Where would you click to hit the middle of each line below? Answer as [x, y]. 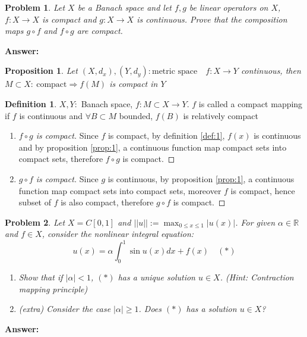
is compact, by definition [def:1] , [166, 135]
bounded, [136, 115]
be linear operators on [229, 7]
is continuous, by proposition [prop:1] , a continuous [201, 178]
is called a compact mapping [251, 103]
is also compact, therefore [107, 202]
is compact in [134, 84]
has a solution [211, 309]
